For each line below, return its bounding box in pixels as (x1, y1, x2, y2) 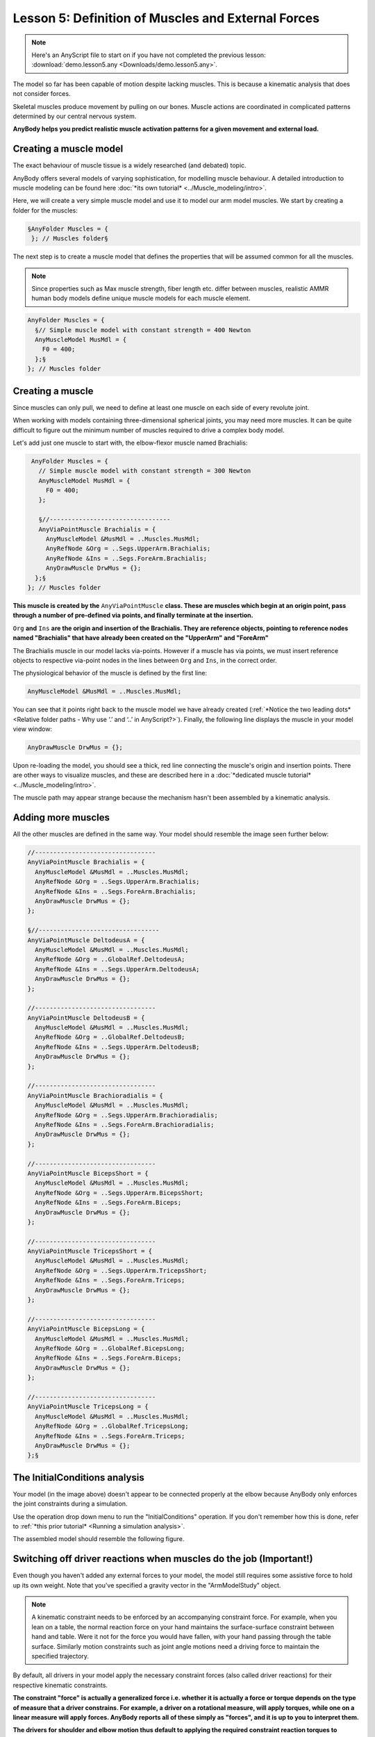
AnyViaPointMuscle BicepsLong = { (27, 1325, 145, 1333)
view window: (12, 725, 52, 733)
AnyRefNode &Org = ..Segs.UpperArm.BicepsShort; (35, 1189, 204, 1196)
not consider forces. (12, 90, 71, 98)
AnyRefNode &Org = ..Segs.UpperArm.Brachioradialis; (35, 1111, 218, 1119)
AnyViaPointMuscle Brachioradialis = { (27, 1092, 163, 1099)
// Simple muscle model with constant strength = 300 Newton (38, 467, 251, 475)
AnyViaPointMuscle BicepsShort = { (27, 1169, 149, 1177)
